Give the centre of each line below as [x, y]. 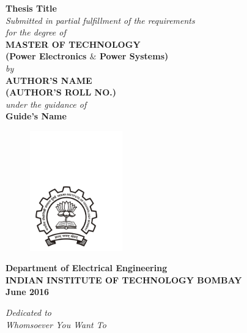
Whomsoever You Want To [56, 324]
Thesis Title [31, 8]
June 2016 [28, 292]
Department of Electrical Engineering [87, 268]
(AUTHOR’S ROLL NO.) [61, 92]
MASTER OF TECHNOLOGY [73, 44]
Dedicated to [28, 312]
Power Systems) [134, 56]
